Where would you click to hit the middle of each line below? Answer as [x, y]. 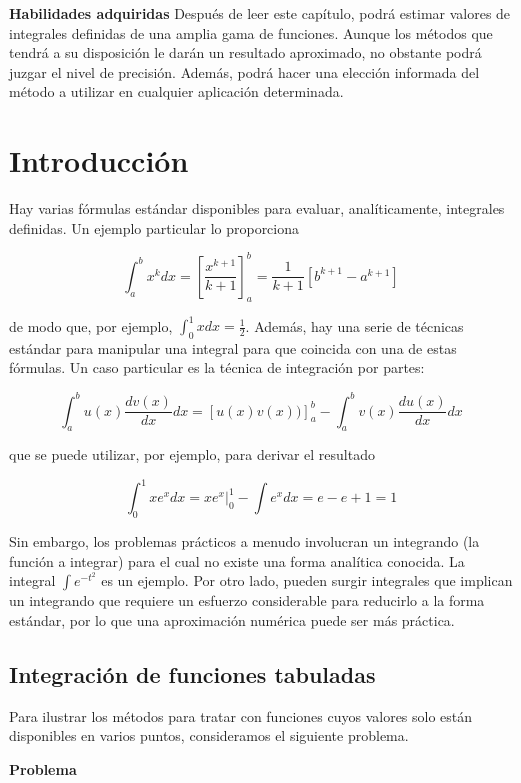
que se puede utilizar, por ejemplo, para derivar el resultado [192, 454]
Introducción [99, 160]
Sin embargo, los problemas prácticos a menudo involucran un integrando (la [244, 541]
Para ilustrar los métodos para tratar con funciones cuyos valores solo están [241, 715]
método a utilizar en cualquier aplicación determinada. [176, 91]
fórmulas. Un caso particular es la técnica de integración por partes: [217, 367]
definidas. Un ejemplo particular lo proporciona [154, 227]
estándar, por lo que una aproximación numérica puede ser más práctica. [232, 620]
